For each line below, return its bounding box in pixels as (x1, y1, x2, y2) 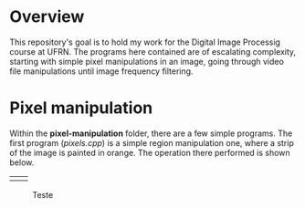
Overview (9, 6, 85, 27)
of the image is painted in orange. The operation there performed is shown (9, 147, 290, 158)
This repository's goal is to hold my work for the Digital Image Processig (9, 36, 281, 47)
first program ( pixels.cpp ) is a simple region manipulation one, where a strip (9, 137, 294, 148)
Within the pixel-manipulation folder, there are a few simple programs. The (9, 128, 293, 139)
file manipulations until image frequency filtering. (9, 66, 194, 77)
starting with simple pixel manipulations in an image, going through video (9, 56, 285, 67)
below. (9, 157, 35, 168)
